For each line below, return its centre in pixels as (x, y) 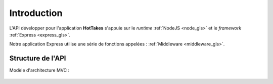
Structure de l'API (38, 58)
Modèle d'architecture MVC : (39, 70)
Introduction (36, 13)
